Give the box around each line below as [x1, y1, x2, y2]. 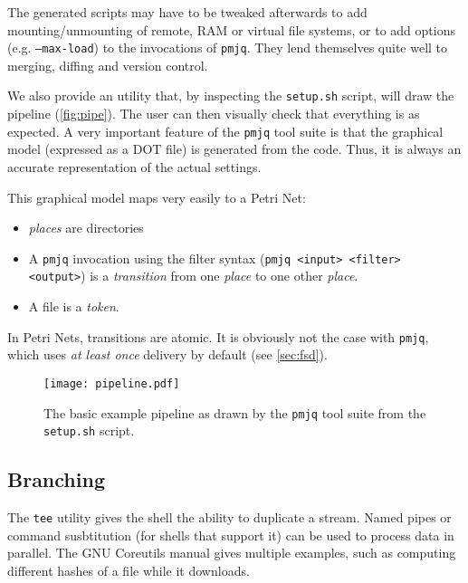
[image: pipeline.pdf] [43, 377, 180, 390]
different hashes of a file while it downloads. [7, 560, 250, 579]
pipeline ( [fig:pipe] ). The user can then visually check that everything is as [7, 104, 420, 123]
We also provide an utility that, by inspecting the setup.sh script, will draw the [7, 86, 454, 105]
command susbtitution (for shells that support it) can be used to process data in [7, 525, 454, 544]
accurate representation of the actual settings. [7, 157, 262, 176]
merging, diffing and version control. [7, 55, 208, 74]
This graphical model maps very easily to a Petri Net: [7, 187, 306, 206]
